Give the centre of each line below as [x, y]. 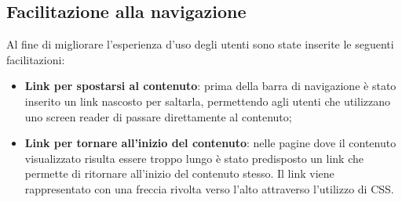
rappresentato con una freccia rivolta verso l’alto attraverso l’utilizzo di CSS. [209, 188]
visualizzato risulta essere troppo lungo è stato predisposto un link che [194, 158]
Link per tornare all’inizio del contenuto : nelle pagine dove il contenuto [210, 143]
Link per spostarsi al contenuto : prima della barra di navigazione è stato [210, 86]
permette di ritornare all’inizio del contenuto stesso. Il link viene [179, 173]
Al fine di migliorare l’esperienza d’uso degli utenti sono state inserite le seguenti [200, 44]
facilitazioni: [36, 59]
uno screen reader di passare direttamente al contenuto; [158, 116]
